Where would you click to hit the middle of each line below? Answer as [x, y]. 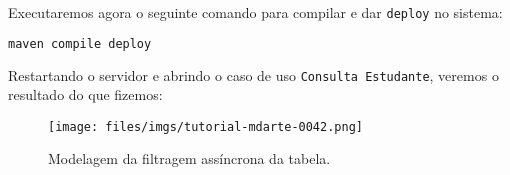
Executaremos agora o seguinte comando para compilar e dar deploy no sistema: [255, 12]
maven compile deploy [80, 43]
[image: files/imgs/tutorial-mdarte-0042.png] [205, 126]
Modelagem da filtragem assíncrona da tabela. [189, 158]
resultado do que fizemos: [85, 94]
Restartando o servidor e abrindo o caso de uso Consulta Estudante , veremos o [253, 74]
